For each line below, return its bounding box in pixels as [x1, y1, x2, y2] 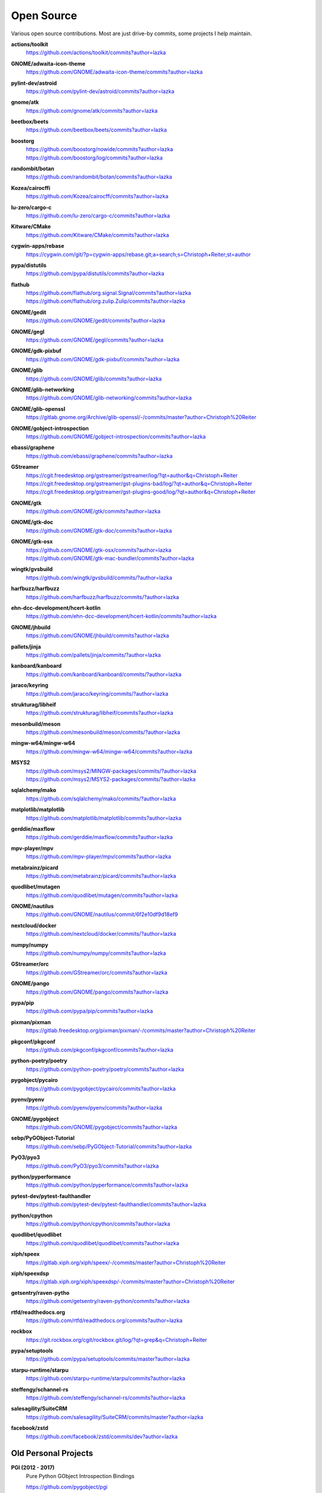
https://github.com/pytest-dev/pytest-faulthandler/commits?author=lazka [26, 1201, 207, 1208]
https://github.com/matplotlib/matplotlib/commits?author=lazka [26, 814, 182, 821]
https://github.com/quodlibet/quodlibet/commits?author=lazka [26, 1239, 179, 1246]
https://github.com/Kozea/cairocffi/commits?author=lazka [26, 193, 169, 200]
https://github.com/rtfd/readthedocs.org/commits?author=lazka [26, 1317, 183, 1324]
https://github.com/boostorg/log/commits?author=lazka [26, 154, 163, 161]
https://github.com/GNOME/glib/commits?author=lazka [26, 375, 162, 382]
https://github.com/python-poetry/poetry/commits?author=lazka [26, 1065, 184, 1073]
